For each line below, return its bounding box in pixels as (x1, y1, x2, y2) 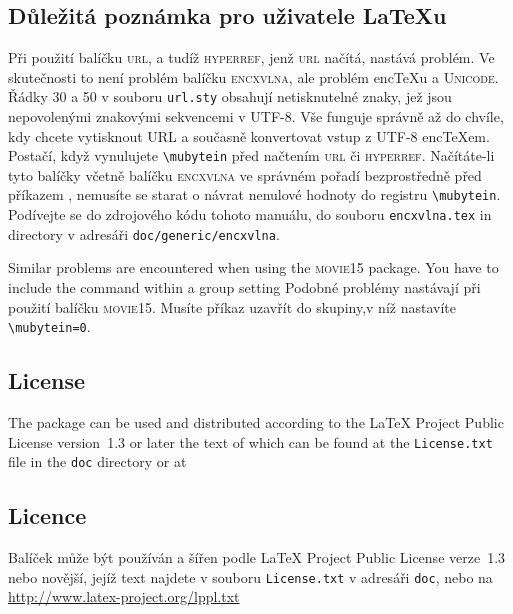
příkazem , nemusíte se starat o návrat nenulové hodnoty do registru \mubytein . (8, 184, 501, 205)
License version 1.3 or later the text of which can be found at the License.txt (8, 431, 493, 452)
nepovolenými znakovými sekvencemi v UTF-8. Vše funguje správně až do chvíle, (8, 106, 504, 127)
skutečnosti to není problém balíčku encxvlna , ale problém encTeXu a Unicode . (8, 66, 499, 87)
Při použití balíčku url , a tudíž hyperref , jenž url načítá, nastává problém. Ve (8, 47, 495, 68)
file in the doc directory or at (8, 451, 187, 472)
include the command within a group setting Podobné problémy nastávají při (8, 277, 481, 298)
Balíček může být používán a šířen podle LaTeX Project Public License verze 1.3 (8, 547, 506, 568)
